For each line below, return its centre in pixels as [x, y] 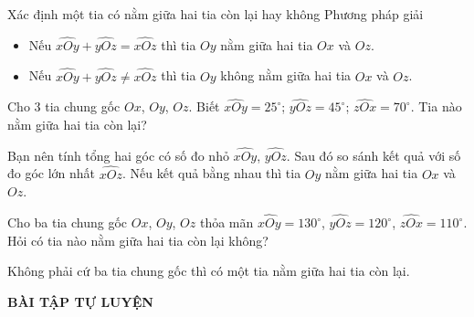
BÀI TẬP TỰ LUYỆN [80, 301]
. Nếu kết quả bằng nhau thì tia [211, 173]
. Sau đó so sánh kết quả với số [374, 155]
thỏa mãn [226, 222]
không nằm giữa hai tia [286, 75]
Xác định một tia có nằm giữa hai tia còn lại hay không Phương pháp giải [216, 14]
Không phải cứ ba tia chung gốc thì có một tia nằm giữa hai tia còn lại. [209, 271]
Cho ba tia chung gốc [68, 222]
